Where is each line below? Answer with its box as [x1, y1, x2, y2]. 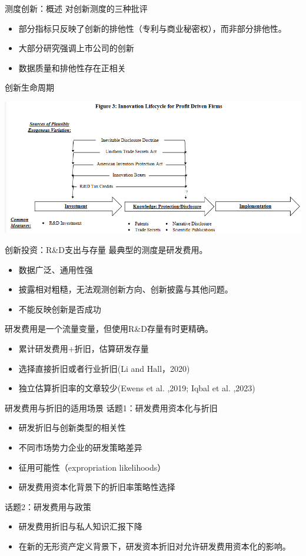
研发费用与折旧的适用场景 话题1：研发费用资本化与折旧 [5, 401, 218, 414]
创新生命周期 [5, 81, 54, 94]
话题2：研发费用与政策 [5, 500, 91, 512]
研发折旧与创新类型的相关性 [18, 421, 126, 434]
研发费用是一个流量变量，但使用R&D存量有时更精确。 [5, 322, 213, 335]
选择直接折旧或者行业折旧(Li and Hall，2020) [18, 362, 190, 374]
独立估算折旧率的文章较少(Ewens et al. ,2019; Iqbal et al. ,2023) [18, 382, 255, 394]
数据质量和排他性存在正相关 [18, 61, 126, 74]
